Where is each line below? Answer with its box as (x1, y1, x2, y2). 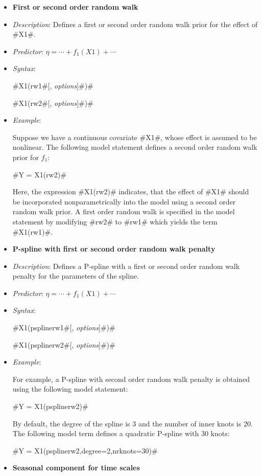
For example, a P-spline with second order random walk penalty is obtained (12, 373, 250, 384)
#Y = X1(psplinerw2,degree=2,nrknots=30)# (12, 445, 158, 456)
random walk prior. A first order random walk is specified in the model (12, 206, 235, 217)
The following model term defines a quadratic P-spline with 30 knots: (12, 428, 230, 439)
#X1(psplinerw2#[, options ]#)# (12, 339, 115, 350)
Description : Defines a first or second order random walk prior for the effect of (12, 18, 258, 29)
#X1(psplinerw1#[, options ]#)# (12, 322, 115, 333)
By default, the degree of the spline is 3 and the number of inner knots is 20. (12, 418, 253, 428)
